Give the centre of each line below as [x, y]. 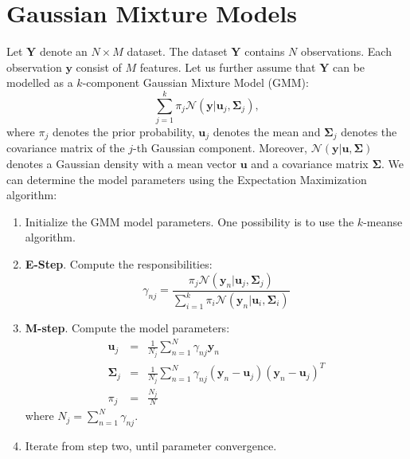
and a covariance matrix [310, 164]
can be [349, 67]
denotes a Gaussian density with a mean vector [121, 164]
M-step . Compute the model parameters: [127, 328]
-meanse [383, 221]
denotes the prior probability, [123, 132]
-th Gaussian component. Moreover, [220, 148]
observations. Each [346, 51]
